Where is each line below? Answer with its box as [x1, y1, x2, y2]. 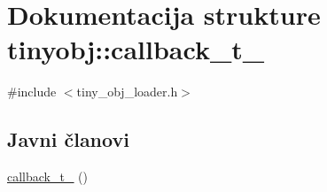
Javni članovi [7, 126, 129, 153]
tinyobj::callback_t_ [7, 31, 265, 67]
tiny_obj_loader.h [76, 82, 178, 101]
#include [7, 82, 57, 101]
